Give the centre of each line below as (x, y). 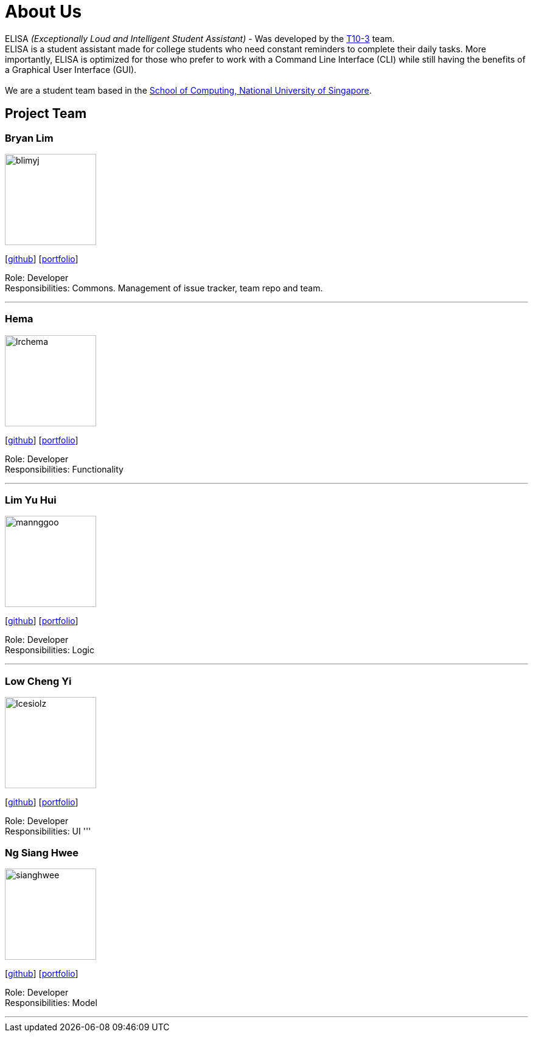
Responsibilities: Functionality (64, 469)
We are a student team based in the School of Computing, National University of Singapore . (188, 90)
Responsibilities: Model (51, 1002)
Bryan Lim (29, 138)
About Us (44, 12)
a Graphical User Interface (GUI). (71, 69)
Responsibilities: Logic (50, 650)
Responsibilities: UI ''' (48, 831)
